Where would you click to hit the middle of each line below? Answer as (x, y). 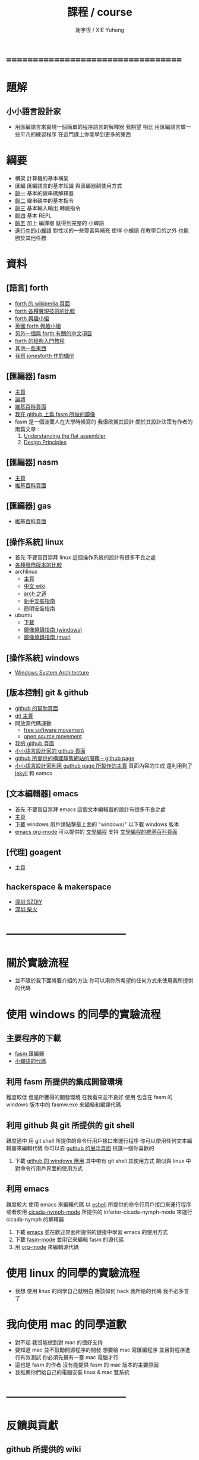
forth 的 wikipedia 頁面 (42, 303)
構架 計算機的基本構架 (42, 178)
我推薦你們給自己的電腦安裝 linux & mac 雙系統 (72, 1372)
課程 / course (100, 12)
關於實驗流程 (38, 963)
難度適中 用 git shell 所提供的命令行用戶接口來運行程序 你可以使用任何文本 (97, 1140)
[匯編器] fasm (31, 376)
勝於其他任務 (30, 238)
